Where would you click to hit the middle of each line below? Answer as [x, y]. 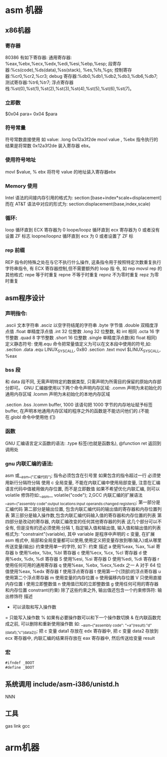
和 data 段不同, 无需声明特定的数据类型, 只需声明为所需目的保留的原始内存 [81, 381]
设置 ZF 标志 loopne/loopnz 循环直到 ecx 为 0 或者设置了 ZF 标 [69, 236]
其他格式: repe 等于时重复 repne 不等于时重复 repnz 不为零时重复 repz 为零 [82, 274]
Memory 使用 [21, 186]
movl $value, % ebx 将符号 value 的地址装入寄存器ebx [61, 172]
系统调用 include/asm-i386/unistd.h [62, 684]
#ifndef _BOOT [20, 663]
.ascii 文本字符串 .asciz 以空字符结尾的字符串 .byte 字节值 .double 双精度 [80, 325]
